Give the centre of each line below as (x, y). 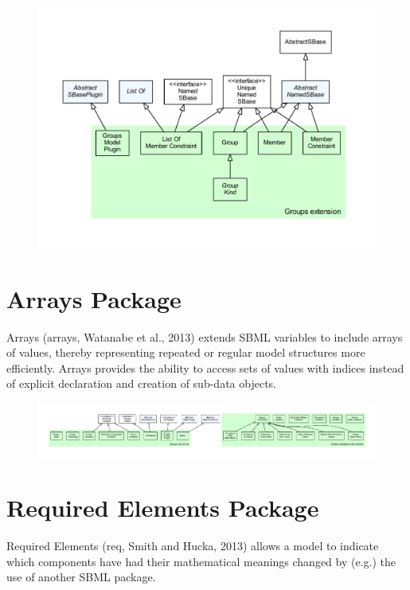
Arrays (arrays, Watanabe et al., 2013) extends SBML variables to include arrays (205, 336)
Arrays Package (94, 298)
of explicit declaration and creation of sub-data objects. (141, 383)
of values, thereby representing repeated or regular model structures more (186, 352)
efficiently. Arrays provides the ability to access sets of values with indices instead (205, 367)
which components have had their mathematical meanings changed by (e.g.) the (201, 561)
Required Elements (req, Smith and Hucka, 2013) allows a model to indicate (193, 546)
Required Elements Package (163, 508)
